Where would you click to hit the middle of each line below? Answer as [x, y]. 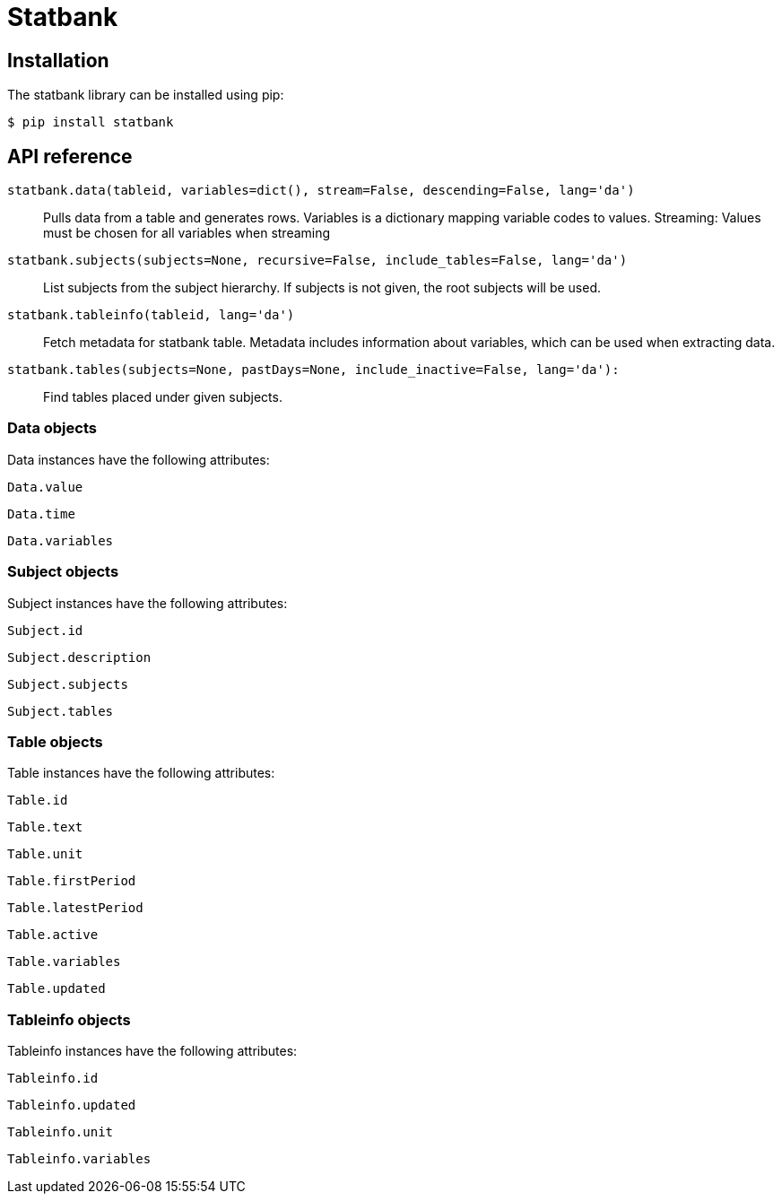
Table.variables [64, 962]
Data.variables [61, 540]
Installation [58, 60]
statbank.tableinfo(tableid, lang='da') [151, 315]
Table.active [53, 935]
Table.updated [56, 989]
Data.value [45, 487]
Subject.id [45, 630]
